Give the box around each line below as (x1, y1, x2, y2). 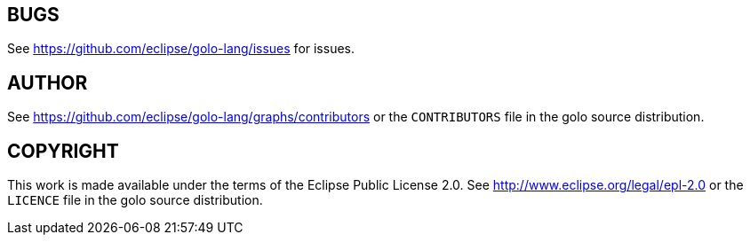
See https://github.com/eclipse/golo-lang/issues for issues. (7, 41, 355, 57)
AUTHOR (7, 71, 88, 94)
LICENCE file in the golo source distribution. (7, 192, 263, 208)
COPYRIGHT (7, 139, 119, 162)
